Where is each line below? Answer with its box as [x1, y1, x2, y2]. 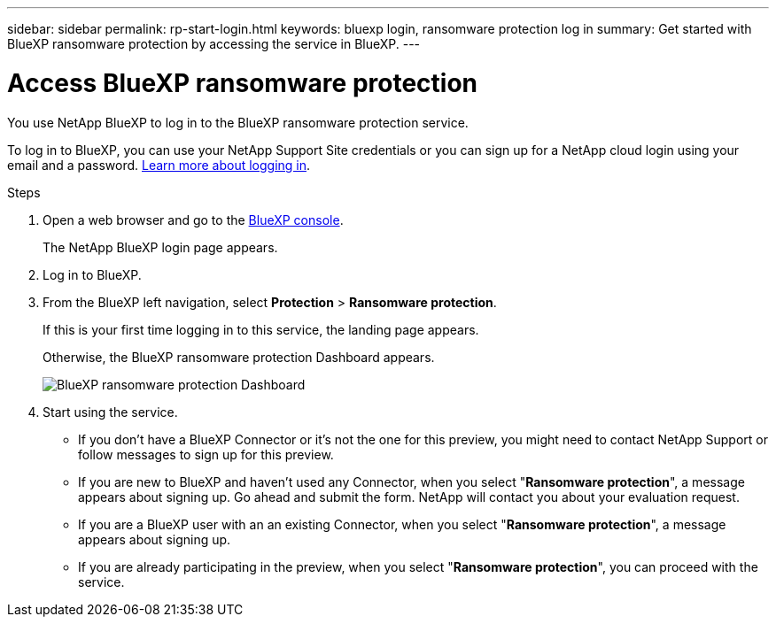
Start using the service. [43, 404, 178, 420]
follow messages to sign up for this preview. [78, 446, 334, 462]
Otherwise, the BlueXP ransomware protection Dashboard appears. [43, 349, 435, 365]
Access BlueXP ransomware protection [7, 67, 478, 98]
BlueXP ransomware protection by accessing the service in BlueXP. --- [7, 36, 421, 51]
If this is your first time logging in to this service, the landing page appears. [43, 321, 479, 337]
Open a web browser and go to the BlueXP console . [43, 212, 344, 227]
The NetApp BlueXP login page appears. [43, 239, 278, 255]
